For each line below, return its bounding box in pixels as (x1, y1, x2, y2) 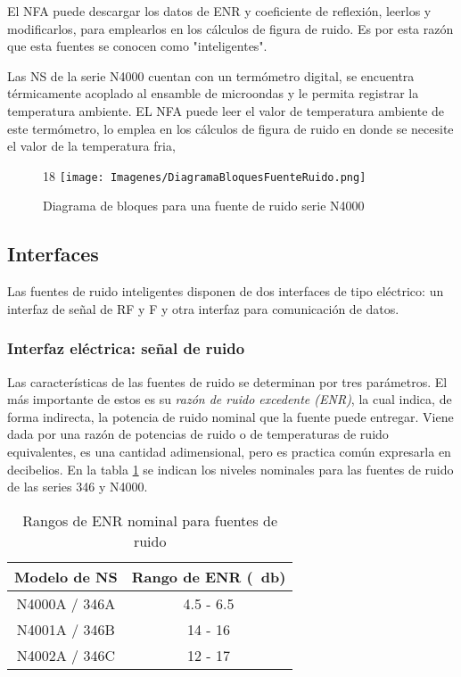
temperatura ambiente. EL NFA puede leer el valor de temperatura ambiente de (7, 101, 445, 120)
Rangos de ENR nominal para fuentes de (22, 509, 278, 531)
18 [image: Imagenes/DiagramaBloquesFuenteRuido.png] (43, 166, 366, 185)
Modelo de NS (14, 566, 118, 587)
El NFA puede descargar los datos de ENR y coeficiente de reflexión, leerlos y (7, 2, 432, 20)
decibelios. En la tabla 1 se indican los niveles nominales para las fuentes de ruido (7, 459, 454, 478)
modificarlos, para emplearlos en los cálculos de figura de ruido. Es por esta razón (7, 19, 454, 37)
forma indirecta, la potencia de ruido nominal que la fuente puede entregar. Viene (7, 407, 454, 425)
